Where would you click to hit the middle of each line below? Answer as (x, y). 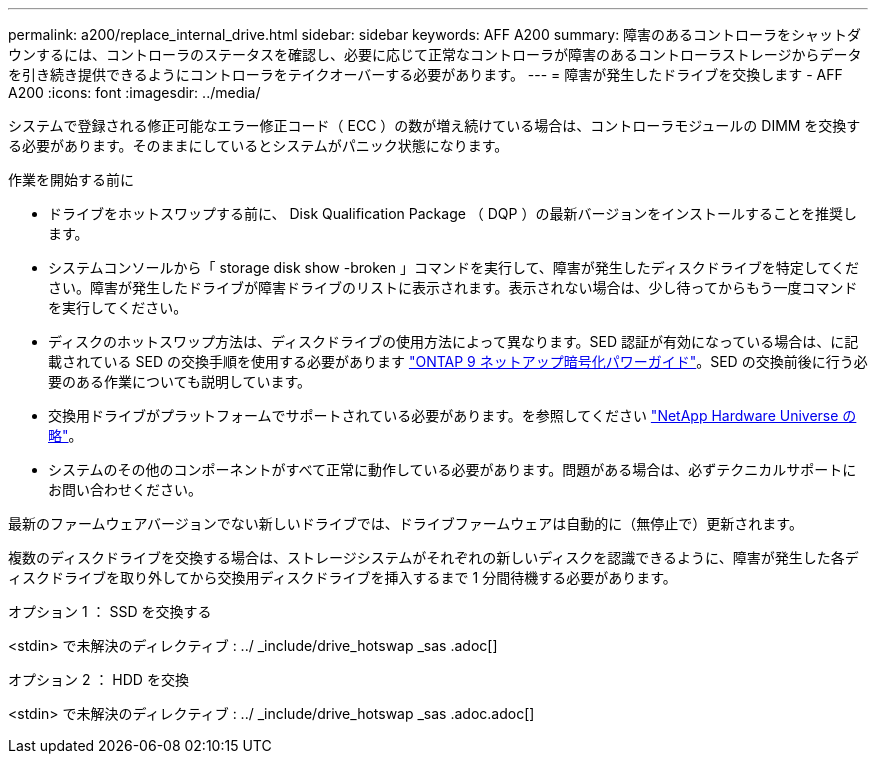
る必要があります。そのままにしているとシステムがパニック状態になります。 (258, 145)
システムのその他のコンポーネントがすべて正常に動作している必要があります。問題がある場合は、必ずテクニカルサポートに (452, 469)
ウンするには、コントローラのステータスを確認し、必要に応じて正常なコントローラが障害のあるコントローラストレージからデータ (435, 54)
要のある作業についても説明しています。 (180, 381)
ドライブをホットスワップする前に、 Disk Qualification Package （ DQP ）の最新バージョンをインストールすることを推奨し (452, 213)
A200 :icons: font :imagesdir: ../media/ (134, 92)
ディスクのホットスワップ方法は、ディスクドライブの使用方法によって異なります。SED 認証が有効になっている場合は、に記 (453, 341)
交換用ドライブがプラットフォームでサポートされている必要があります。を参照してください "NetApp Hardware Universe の (452, 415)
